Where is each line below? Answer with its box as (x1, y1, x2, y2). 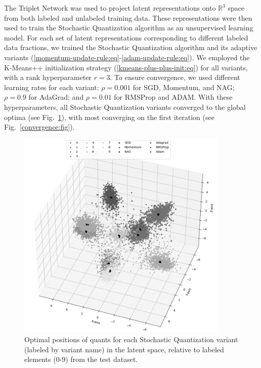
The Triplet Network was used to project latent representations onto (4, 3, 216, 13)
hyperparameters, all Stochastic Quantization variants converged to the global (4, 101, 246, 112)
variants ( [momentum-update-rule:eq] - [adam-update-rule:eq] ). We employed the (4, 52, 250, 62)
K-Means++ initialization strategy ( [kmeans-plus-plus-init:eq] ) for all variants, (4, 62, 248, 72)
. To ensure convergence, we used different (110, 72, 240, 83)
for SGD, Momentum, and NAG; (133, 81, 235, 92)
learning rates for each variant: (4, 81, 99, 92)
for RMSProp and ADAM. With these (114, 92, 233, 102)
